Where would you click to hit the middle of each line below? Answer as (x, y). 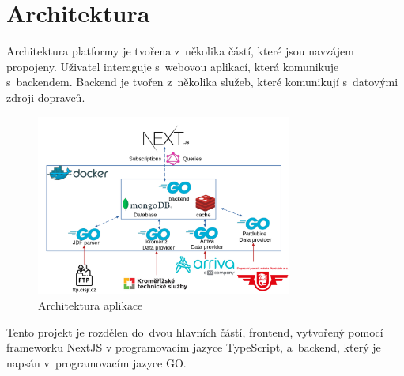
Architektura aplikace (91, 305)
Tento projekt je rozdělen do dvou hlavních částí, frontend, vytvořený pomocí (195, 331)
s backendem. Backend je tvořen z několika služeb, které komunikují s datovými (202, 82)
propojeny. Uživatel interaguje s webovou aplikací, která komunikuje (173, 66)
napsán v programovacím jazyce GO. (96, 362)
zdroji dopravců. (46, 97)
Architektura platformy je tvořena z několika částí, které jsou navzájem (180, 51)
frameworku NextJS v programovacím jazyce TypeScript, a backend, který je (194, 347)
